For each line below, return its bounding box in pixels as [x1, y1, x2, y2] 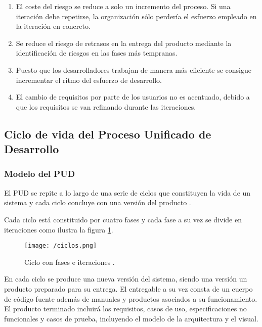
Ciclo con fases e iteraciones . [24, 256, 115, 267]
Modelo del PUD [4, 167, 75, 180]
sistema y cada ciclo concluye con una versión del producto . [4, 197, 191, 208]
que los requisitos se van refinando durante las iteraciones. [16, 101, 196, 112]
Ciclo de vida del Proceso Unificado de [4, 126, 211, 142]
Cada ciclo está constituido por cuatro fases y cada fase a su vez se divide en [4, 214, 242, 224]
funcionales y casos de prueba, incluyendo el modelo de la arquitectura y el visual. [4, 313, 258, 323]
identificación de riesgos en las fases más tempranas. [16, 48, 178, 58]
